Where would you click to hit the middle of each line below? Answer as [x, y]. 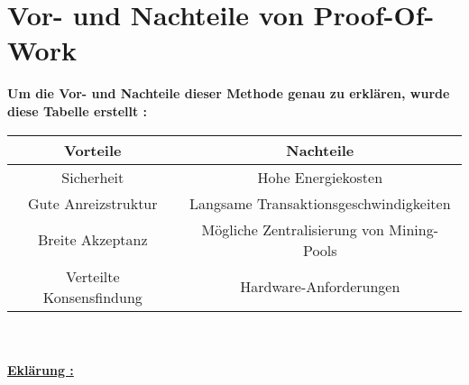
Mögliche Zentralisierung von [293, 229]
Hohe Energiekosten [320, 177]
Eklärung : [41, 369]
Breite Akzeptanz [93, 239]
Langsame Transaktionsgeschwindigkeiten [320, 203]
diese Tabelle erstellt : [78, 110]
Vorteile [93, 150]
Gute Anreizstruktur [93, 203]
